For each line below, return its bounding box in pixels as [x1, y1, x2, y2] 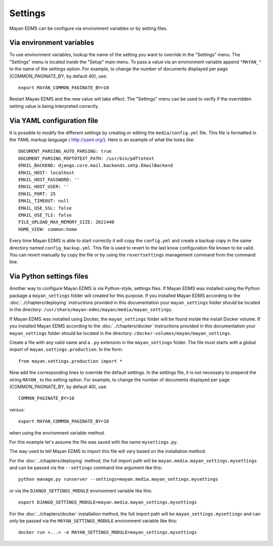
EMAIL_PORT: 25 [18, 191, 56, 197]
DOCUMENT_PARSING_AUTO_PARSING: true [18, 148, 112, 154]
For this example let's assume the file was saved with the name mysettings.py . [9, 439, 178, 445]
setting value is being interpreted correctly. [9, 103, 100, 109]
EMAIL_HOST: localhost [18, 170, 75, 176]
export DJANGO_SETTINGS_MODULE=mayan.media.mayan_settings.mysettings [18, 499, 197, 506]
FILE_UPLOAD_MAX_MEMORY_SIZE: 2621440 [18, 219, 115, 225]
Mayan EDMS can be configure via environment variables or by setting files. [9, 25, 168, 31]
